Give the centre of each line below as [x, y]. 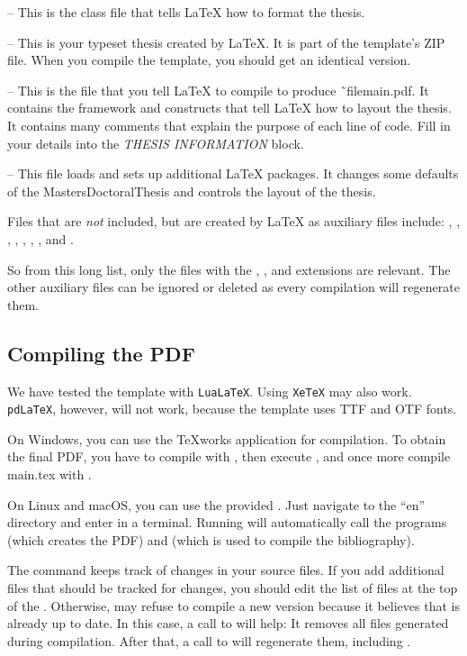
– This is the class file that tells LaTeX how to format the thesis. [186, 12]
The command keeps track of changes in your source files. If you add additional [226, 570]
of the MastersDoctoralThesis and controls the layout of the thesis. [192, 191]
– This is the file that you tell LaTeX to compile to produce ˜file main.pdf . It [218, 90]
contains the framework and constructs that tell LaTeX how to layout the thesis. [229, 108]
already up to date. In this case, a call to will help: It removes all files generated [228, 623]
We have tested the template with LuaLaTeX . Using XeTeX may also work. [210, 391]
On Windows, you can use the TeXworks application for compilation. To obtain [227, 438]
